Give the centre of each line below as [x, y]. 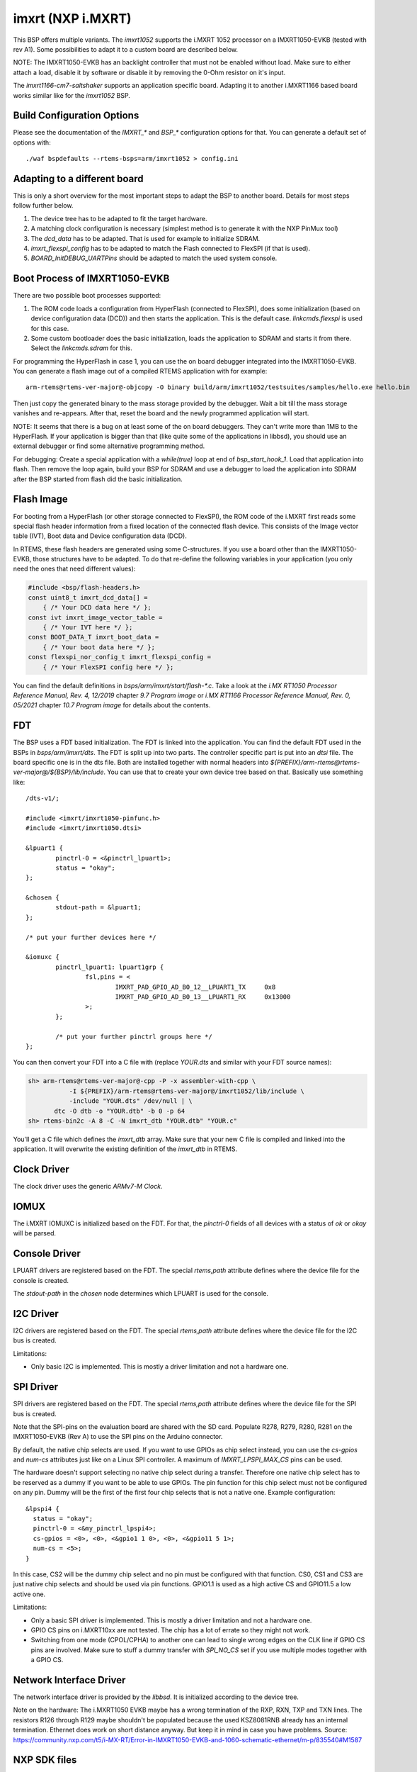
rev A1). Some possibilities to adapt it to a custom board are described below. [126, 49]
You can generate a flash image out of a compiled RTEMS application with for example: [140, 371]
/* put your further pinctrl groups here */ [134, 1036]
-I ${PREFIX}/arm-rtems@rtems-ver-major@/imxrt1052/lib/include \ [187, 1091]
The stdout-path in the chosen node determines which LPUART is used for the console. [141, 1294]
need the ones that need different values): [74, 569]
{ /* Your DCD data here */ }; [97, 607]
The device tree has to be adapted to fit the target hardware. [119, 218]
